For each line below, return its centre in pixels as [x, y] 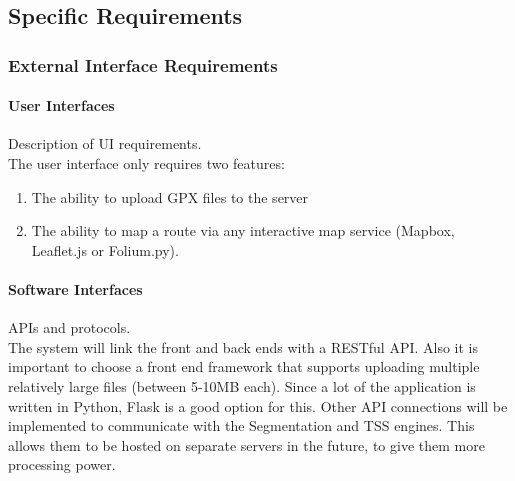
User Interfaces [61, 105]
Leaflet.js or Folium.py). [105, 249]
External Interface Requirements [143, 64]
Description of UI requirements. [105, 143]
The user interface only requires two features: [146, 163]
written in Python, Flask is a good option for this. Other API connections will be [258, 405]
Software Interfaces [75, 288]
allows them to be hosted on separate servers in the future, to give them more [246, 444]
